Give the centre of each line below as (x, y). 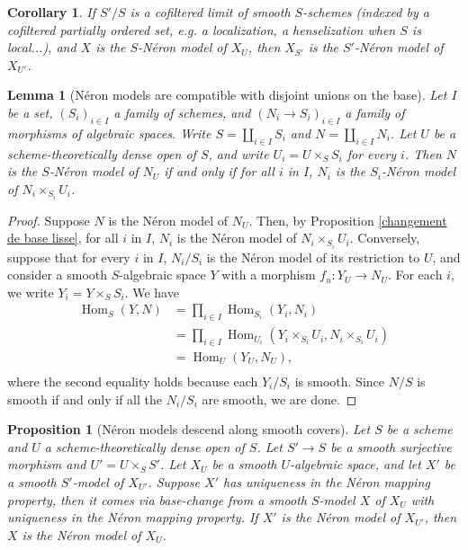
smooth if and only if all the (85, 399)
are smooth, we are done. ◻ (279, 399)
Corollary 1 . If (51, 12)
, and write (238, 153)
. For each (415, 275)
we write (31, 292)
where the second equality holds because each (133, 381)
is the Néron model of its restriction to (313, 257)
